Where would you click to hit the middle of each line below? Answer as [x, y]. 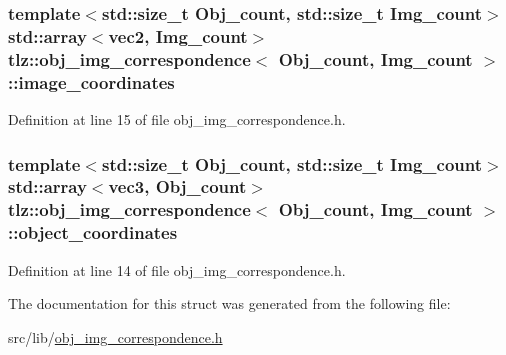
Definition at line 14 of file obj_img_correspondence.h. [177, 269]
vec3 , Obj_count [177, 186]
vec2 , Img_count [178, 35]
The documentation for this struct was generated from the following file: [229, 303]
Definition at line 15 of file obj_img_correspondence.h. [177, 118]
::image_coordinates [91, 81]
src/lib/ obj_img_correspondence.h [115, 336]
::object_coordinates [93, 232]
